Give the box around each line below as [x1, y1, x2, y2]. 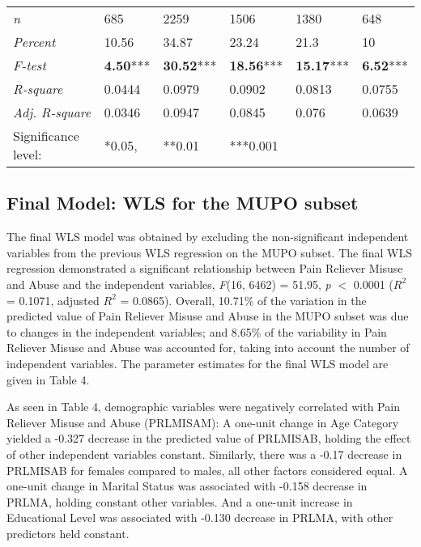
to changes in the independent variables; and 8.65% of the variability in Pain [6, 323, 387, 340]
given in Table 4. [6, 371, 90, 388]
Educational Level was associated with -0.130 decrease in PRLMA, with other [6, 509, 393, 526]
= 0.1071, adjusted [6, 291, 100, 308]
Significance [13, 126, 79, 145]
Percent [13, 32, 56, 51]
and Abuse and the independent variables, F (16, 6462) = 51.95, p [6, 275, 331, 292]
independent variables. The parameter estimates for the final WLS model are [6, 354, 389, 371]
